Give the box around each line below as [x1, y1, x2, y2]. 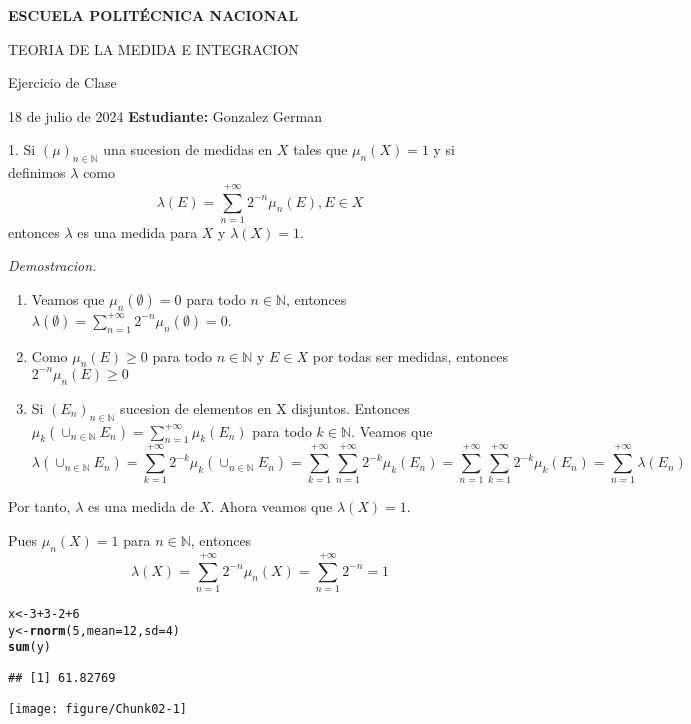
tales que [293, 139, 348, 160]
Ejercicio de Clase [8, 72, 117, 93]
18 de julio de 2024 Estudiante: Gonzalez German [8, 105, 322, 126]
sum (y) [8, 640, 51, 655]
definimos [8, 162, 66, 183]
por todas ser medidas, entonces [312, 345, 508, 366]
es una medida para [77, 221, 198, 242]
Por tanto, [8, 496, 71, 517]
